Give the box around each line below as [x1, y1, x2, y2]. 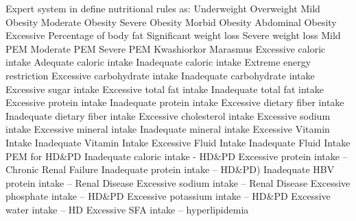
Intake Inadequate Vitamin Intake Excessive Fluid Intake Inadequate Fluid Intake [5, 135, 351, 149]
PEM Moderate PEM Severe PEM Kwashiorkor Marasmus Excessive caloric [5, 41, 326, 55]
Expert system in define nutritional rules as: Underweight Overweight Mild [5, 1, 320, 15]
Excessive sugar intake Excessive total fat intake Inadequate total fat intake [5, 81, 324, 96]
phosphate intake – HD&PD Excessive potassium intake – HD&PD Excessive [5, 189, 331, 203]
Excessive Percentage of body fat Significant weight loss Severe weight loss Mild [5, 28, 341, 42]
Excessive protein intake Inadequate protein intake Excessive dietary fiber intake [5, 95, 344, 109]
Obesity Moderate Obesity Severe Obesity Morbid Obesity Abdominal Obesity [5, 14, 337, 29]
